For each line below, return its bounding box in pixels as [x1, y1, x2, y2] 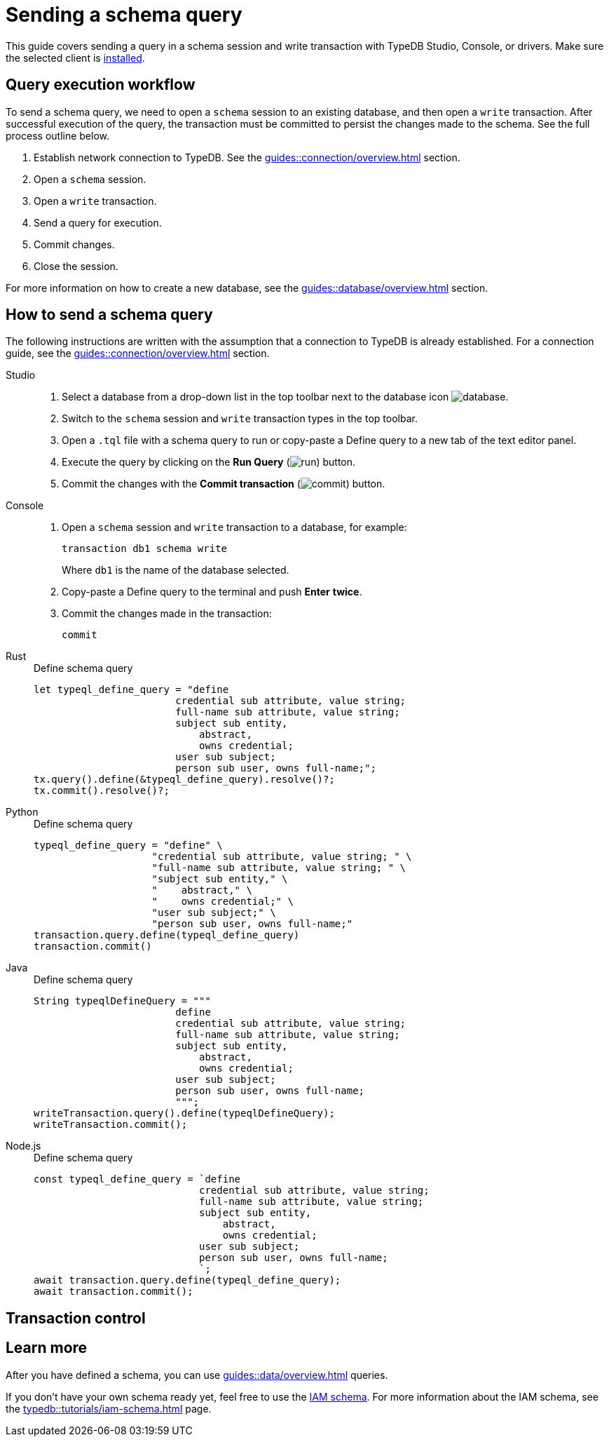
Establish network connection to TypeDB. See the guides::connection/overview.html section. [34, 151, 460, 163]
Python [6, 806, 39, 818]
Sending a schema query [6, 3, 242, 27]
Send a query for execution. [34, 216, 162, 229]
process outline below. [6, 129, 110, 142]
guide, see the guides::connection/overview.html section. [6, 347, 270, 360]
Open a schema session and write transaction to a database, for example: [62, 521, 407, 534]
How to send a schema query [6, 306, 213, 324]
